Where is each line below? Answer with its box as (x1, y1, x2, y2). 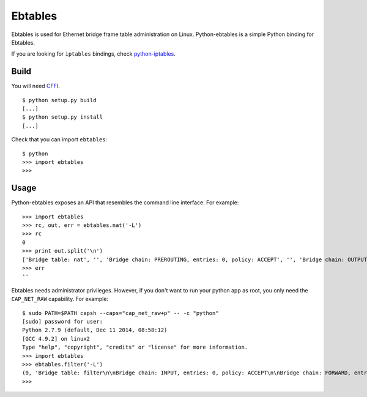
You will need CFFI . (11, 83, 61, 90)
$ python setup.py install (22, 114, 103, 121)
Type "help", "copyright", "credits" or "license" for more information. (22, 344, 248, 351)
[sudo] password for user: (22, 318, 103, 325)
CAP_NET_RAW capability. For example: (11, 295, 109, 303)
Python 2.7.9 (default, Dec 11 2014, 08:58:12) (22, 327, 168, 333)
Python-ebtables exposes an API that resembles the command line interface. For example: (11, 199, 239, 206)
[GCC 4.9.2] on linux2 (22, 335, 91, 342)
